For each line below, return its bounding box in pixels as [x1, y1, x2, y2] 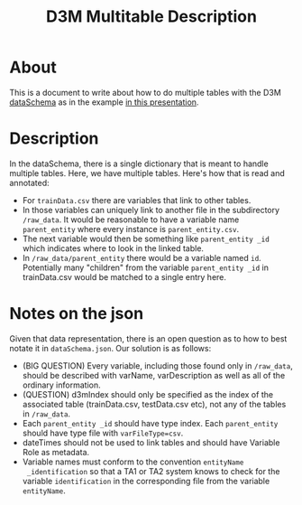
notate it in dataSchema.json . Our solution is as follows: [9, 342, 212, 353]
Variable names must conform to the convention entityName [22, 456, 244, 467]
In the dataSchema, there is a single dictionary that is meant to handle [9, 158, 269, 169]
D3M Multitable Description [46, 6, 257, 27]
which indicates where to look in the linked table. [22, 242, 205, 254]
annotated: [9, 177, 50, 188]
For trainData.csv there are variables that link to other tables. [22, 194, 252, 205]
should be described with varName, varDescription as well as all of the [22, 369, 286, 380]
